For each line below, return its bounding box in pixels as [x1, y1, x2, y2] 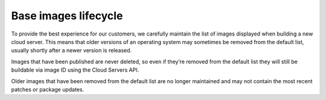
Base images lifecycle [11, 9, 123, 22]
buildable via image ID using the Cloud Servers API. [11, 66, 139, 73]
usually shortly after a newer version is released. [11, 47, 132, 54]
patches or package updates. [11, 86, 85, 93]
